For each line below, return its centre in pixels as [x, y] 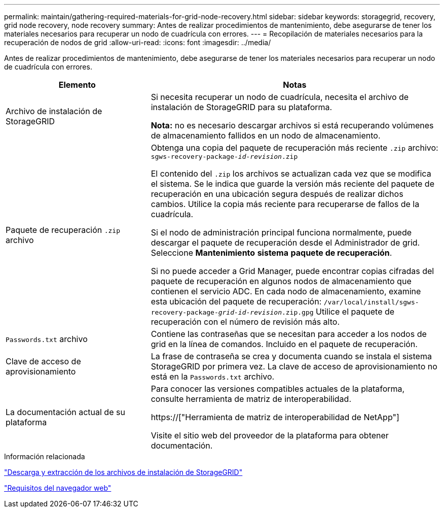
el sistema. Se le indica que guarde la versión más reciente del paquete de [292, 184]
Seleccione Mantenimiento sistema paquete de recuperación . [271, 253]
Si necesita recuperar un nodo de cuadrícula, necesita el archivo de [280, 97]
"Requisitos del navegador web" [58, 488]
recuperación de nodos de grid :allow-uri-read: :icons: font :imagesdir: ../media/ [138, 42]
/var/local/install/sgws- [371, 302]
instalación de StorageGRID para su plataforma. [242, 107]
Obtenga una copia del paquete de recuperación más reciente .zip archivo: [294, 148]
